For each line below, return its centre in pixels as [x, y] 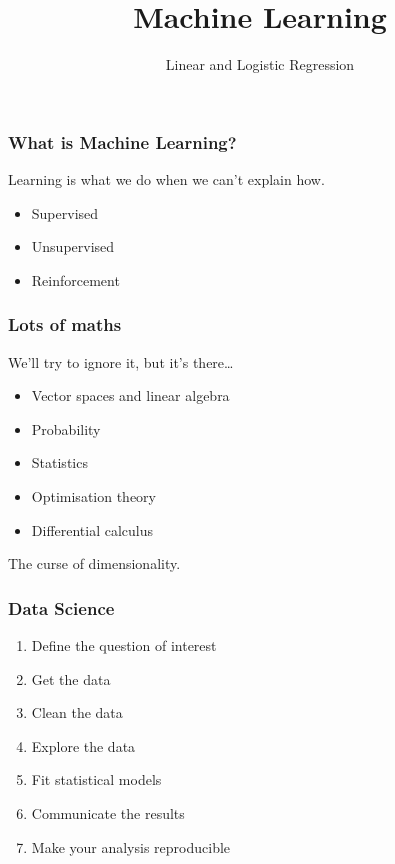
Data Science [61, 607]
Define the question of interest [124, 644]
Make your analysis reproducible [131, 846]
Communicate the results [108, 812]
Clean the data [77, 712]
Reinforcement [75, 279]
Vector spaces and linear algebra [130, 395]
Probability [66, 428]
